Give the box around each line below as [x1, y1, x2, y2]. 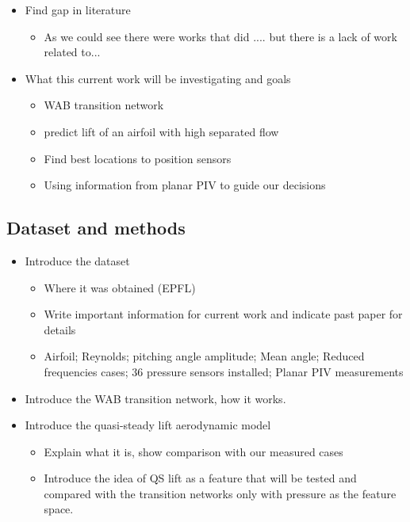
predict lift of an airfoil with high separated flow [44, 123, 279, 139]
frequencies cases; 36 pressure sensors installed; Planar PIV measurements [44, 363, 404, 379]
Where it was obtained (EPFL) [44, 279, 196, 295]
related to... [44, 44, 101, 60]
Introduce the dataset [25, 252, 130, 269]
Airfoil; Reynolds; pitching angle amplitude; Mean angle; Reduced [44, 348, 365, 364]
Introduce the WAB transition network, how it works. [25, 390, 286, 406]
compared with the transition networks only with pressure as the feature [44, 485, 397, 501]
